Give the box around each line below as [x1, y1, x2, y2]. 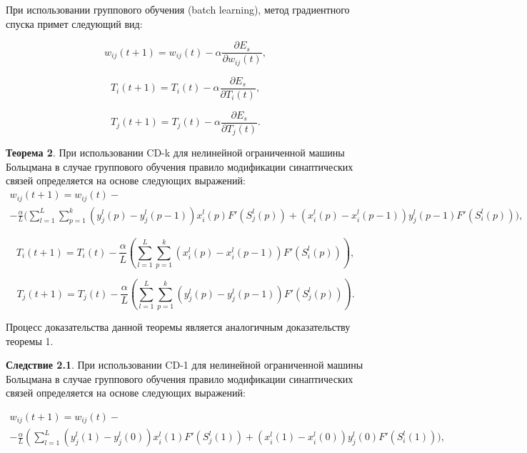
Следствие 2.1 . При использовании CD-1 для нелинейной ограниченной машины [6, 357, 363, 372]
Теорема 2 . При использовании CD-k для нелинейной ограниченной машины [6, 145, 345, 160]
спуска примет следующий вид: [6, 16, 143, 31]
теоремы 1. [6, 333, 54, 348]
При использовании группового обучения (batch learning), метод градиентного [6, 2, 350, 16]
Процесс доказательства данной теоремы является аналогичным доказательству [6, 319, 351, 334]
